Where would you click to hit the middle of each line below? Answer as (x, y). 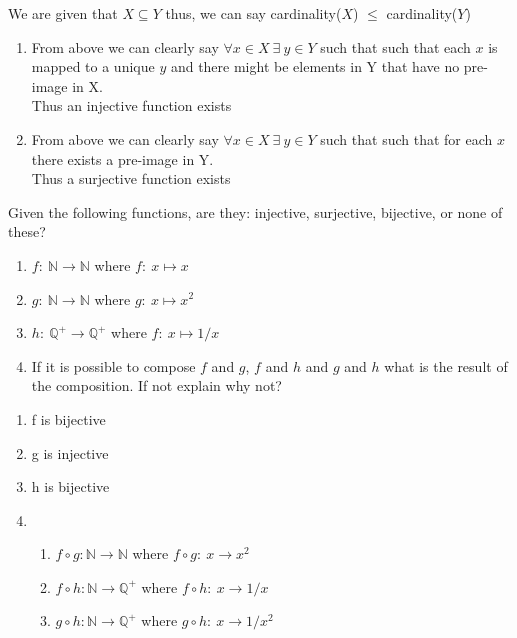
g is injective (70, 452)
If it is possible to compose (113, 365)
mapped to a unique (93, 66)
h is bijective (70, 486)
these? (27, 231)
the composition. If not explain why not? (156, 385)
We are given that (63, 13)
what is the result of (446, 365)
